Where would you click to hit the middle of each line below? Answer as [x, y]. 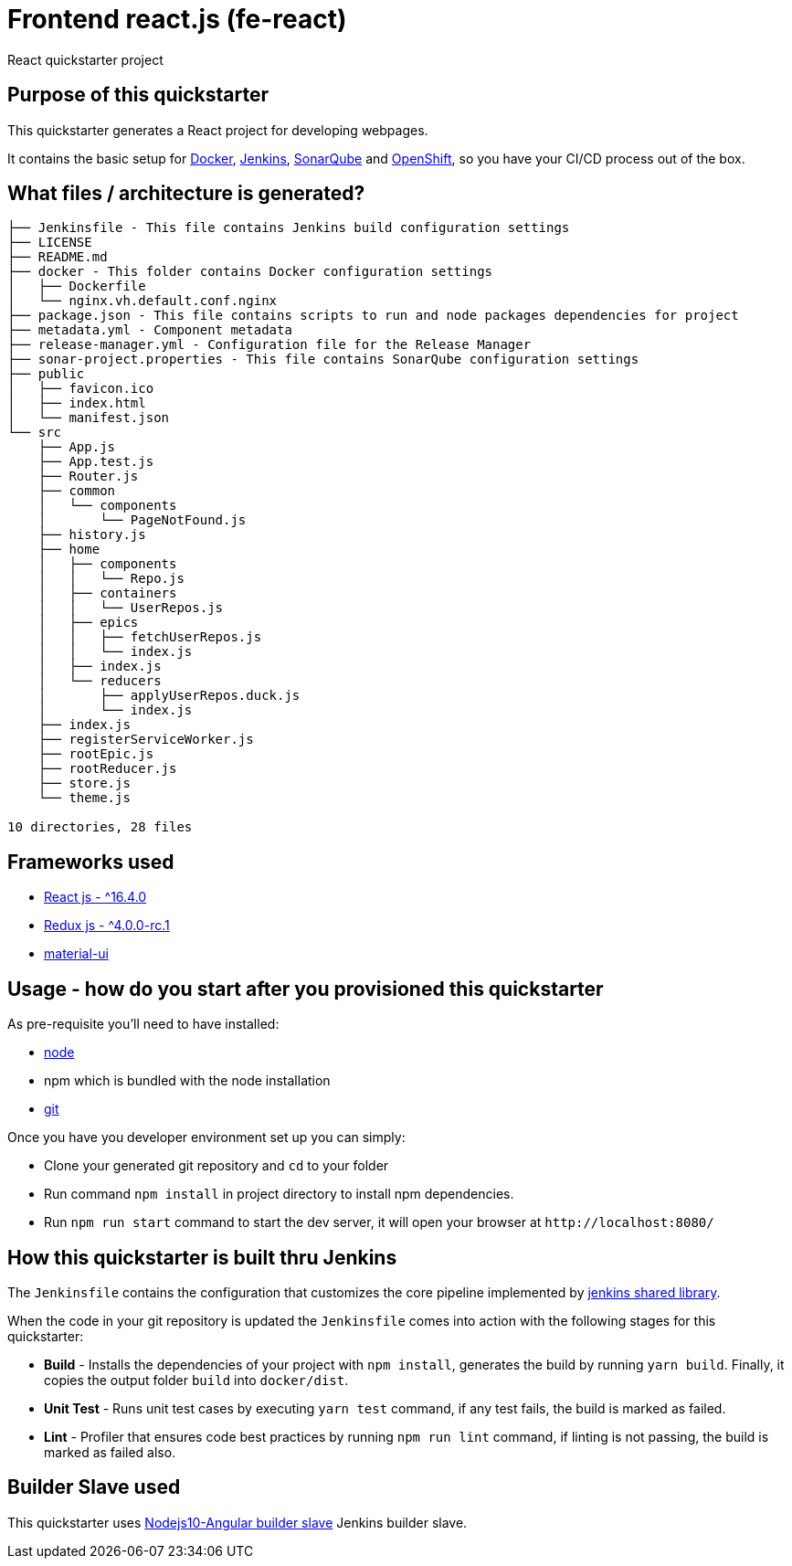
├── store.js [84, 783]
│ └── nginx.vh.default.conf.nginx [143, 301]
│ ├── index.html [77, 403]
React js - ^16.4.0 [95, 897]
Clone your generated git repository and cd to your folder [216, 1166]
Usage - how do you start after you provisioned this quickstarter [306, 989]
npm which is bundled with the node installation [187, 1081]
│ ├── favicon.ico [81, 389]
